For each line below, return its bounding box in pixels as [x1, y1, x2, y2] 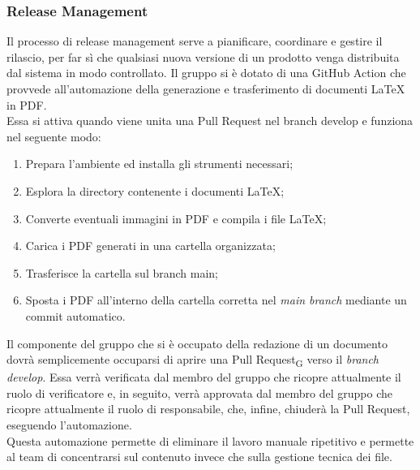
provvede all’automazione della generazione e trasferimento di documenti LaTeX [6, 80, 405, 97]
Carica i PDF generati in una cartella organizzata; [25, 237, 276, 254]
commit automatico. [25, 307, 126, 324]
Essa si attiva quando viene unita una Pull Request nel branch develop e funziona [6, 112, 414, 129]
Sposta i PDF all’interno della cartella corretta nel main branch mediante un [25, 291, 407, 308]
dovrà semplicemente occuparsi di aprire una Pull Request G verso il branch [6, 351, 379, 369]
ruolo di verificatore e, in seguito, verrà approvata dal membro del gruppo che [6, 384, 393, 401]
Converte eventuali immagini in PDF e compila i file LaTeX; [25, 209, 327, 226]
